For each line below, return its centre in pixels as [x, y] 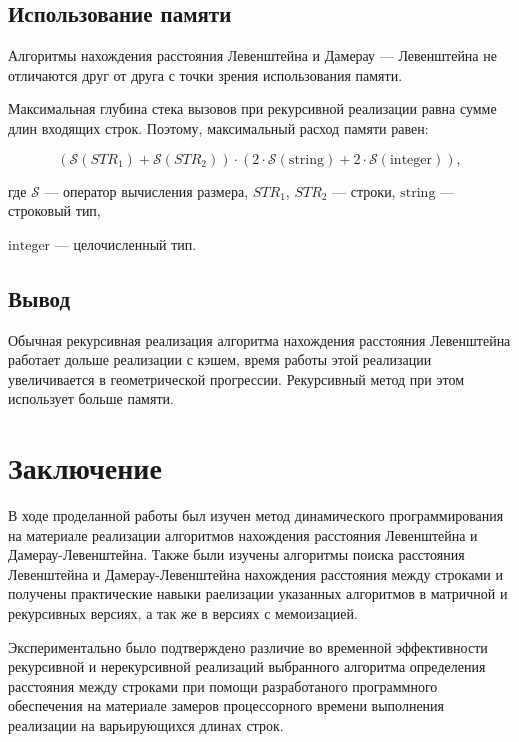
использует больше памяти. [91, 398]
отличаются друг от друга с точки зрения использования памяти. [205, 74]
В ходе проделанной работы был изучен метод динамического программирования [256, 515]
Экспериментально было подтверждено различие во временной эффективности [248, 646]
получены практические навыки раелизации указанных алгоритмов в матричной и [258, 593]
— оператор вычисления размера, [146, 190]
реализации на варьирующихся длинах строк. [146, 725]
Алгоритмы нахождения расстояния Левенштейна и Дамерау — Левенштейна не [252, 55]
